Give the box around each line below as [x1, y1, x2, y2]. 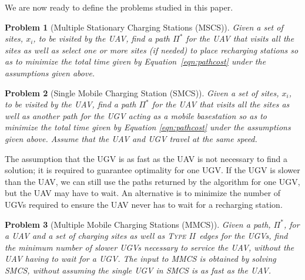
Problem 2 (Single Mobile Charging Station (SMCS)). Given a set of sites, [5, 86, 279, 99]
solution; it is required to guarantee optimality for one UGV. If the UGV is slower [5, 164, 300, 176]
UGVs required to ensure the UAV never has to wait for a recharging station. [5, 198, 283, 210]
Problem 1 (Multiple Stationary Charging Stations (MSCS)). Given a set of [5, 21, 283, 33]
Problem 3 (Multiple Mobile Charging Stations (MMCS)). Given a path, [5, 218, 271, 230]
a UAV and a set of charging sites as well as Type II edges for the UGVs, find [5, 230, 288, 242]
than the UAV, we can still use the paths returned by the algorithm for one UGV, [5, 175, 300, 187]
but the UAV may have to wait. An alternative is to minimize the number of [5, 187, 281, 199]
